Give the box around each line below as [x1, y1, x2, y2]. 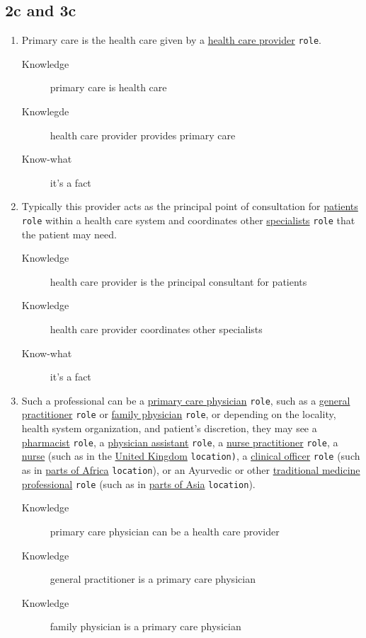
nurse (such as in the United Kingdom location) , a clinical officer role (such [21, 448, 360, 463]
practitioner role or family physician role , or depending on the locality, [21, 407, 336, 422]
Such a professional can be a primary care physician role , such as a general [21, 393, 350, 407]
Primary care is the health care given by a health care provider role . [21, 33, 321, 47]
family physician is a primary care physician [50, 619, 241, 634]
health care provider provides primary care [50, 127, 236, 142]
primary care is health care [50, 80, 167, 95]
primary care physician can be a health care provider [50, 523, 280, 538]
